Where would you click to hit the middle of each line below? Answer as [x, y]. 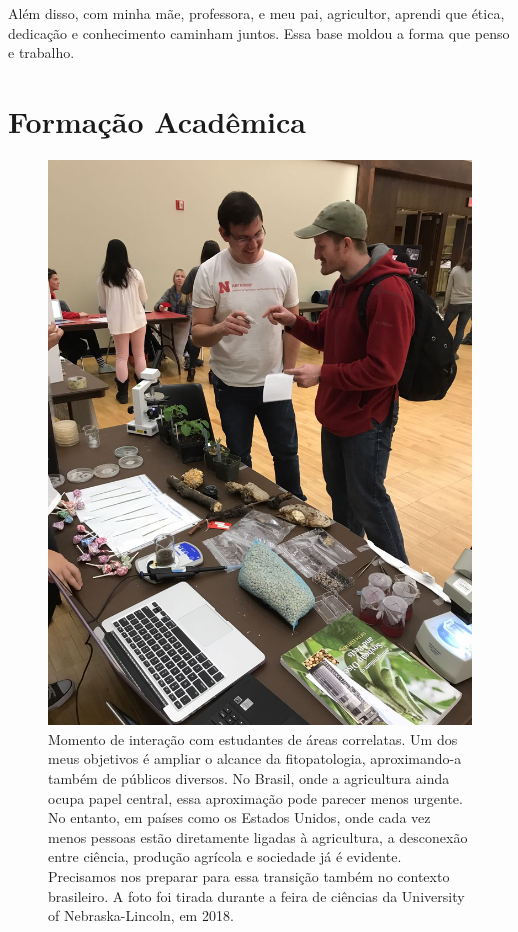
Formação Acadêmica [157, 120]
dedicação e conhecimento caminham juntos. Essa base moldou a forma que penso [259, 32]
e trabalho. [41, 52]
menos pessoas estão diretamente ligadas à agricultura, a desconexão [258, 836]
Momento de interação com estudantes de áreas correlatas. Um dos [253, 738]
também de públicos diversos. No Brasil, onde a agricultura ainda [249, 778]
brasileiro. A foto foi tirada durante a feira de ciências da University [256, 895]
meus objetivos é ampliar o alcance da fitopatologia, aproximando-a [255, 758]
